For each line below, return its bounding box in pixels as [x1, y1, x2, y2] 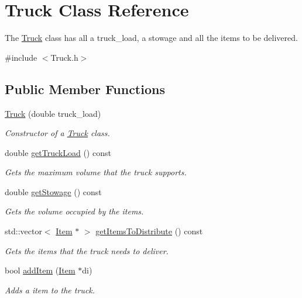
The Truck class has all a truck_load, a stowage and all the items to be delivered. [5, 32, 298, 44]
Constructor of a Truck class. [5, 127, 110, 139]
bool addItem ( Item [5, 264, 75, 276]
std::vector [5, 225, 42, 237]
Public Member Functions [5, 79, 165, 98]
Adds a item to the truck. [5, 283, 95, 296]
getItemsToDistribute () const [95, 225, 203, 237]
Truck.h [50, 51, 78, 63]
